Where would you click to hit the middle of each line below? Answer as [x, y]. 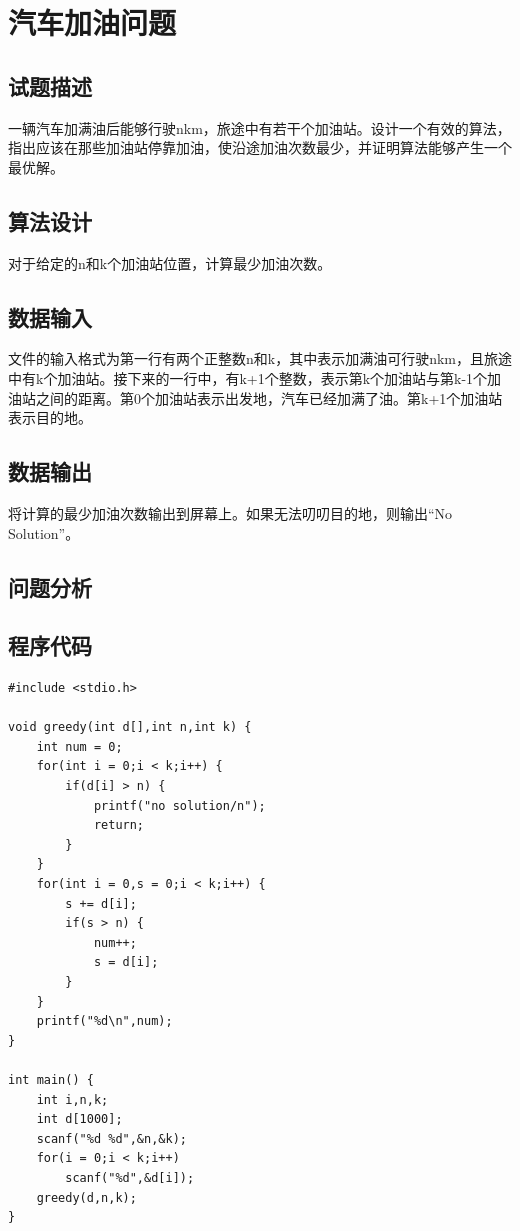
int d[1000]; [79, 1119]
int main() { [51, 1079]
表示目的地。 [50, 417]
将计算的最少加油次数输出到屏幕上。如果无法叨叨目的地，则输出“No [230, 512]
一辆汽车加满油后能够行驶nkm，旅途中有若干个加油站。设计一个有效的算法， [259, 127]
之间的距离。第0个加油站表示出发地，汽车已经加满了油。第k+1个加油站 [269, 397]
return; [119, 825]
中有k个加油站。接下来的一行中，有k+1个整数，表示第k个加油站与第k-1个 [248, 377]
